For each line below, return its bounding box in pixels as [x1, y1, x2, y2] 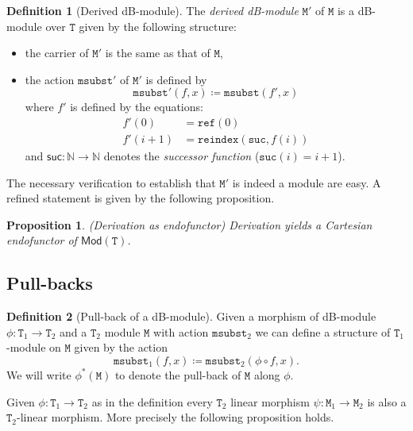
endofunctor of [6, 232, 77, 248]
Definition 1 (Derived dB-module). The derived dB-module [6, 2, 299, 18]
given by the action [74, 339, 168, 356]
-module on [6, 339, 61, 356]
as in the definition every [91, 393, 213, 410]
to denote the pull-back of [114, 366, 241, 383]
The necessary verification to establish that [6, 174, 216, 190]
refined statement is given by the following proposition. [6, 190, 275, 206]
